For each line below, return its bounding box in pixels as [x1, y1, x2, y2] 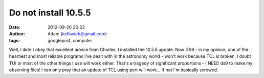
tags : [9, 38, 20, 44]
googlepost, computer [47, 38, 92, 44]
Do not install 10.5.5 [9, 7, 91, 18]
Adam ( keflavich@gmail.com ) [47, 31, 107, 36]
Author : [9, 31, 25, 36]
